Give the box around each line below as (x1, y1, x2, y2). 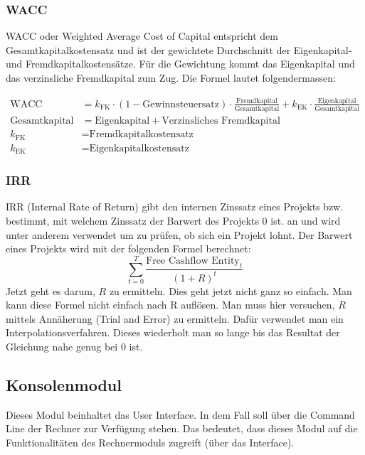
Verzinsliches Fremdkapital (162, 116, 280, 127)
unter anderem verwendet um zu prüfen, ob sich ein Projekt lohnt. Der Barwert (6, 227, 353, 242)
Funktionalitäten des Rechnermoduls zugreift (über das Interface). (6, 434, 295, 449)
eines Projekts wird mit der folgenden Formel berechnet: (6, 241, 251, 256)
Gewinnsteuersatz (142, 99, 219, 109)
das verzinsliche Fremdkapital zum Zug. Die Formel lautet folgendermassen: (6, 70, 336, 85)
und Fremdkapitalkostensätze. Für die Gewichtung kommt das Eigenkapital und (6, 56, 355, 71)
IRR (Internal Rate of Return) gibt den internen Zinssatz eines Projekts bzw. (6, 199, 344, 214)
